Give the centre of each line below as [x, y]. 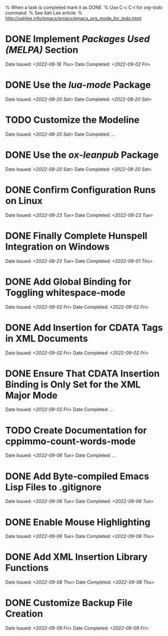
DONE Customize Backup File [69, 603]
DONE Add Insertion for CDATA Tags [84, 328]
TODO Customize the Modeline [72, 120]
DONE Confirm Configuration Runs [81, 190]
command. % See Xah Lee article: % [44, 13]
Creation [24, 614]
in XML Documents [47, 338]
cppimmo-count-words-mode [70, 441]
